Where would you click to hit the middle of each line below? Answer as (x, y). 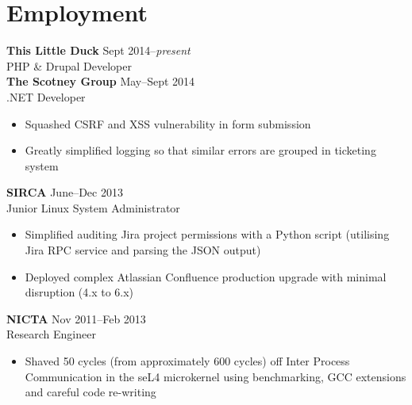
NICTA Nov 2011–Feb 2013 (76, 318)
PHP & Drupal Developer (69, 65)
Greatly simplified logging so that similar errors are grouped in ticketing (200, 150)
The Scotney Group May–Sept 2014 (101, 81)
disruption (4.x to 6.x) (79, 292)
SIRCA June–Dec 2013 (65, 192)
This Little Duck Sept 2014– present (98, 50)
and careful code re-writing (90, 392)
